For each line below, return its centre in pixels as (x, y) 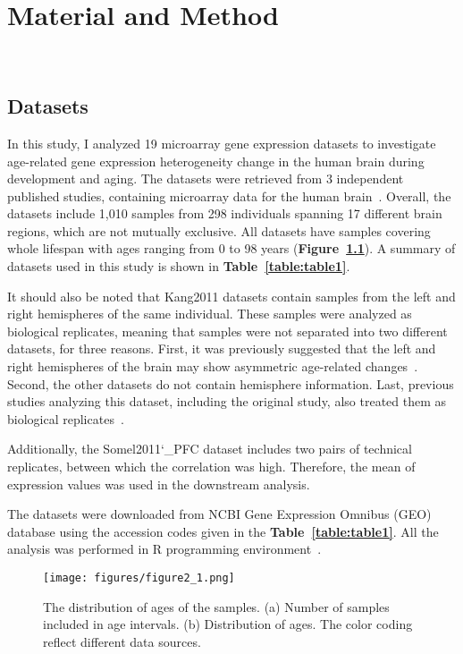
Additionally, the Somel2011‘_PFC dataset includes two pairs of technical (210, 449)
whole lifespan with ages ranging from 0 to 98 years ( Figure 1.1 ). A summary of (231, 248)
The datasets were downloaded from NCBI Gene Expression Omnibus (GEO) (219, 514)
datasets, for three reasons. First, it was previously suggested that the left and (222, 348)
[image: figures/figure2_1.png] (139, 578)
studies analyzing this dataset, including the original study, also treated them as (227, 401)
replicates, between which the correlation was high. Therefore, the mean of (211, 467)
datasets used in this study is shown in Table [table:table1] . (179, 266)
